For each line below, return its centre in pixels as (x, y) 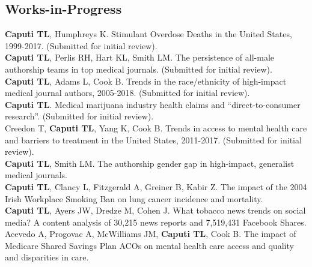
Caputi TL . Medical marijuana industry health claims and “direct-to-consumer (153, 104)
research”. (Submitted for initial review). (79, 116)
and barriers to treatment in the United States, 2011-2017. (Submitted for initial (153, 139)
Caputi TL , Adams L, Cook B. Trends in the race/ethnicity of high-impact (146, 81)
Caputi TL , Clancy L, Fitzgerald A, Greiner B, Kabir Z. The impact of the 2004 (156, 186)
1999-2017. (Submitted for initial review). (81, 45)
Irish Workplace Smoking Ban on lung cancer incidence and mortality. (134, 198)
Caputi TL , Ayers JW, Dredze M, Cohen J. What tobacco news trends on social (155, 210)
